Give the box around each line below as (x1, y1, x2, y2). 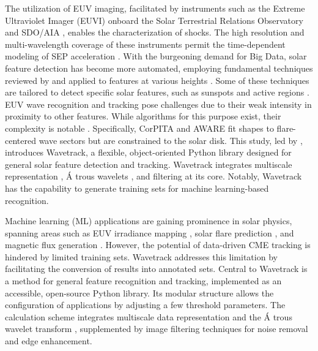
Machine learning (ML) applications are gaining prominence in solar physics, (5, 214, 292, 227)
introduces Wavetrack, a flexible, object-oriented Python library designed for (5, 146, 292, 159)
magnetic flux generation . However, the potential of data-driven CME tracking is (5, 238, 311, 251)
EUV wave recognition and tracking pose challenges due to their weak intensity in (5, 97, 312, 110)
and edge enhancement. (5, 334, 92, 347)
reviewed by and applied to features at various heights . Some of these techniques (5, 74, 309, 86)
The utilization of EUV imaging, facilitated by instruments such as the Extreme (5, 2, 305, 14)
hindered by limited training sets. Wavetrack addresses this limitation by (5, 250, 278, 263)
